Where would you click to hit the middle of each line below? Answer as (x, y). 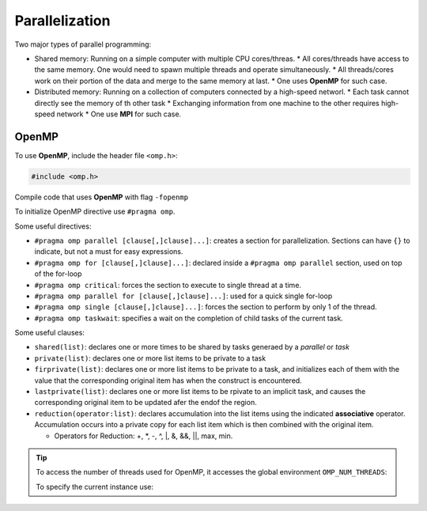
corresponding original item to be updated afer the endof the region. (145, 403)
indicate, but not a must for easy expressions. (109, 252)
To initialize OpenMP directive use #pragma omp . (95, 212)
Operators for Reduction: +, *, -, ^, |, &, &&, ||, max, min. (144, 436)
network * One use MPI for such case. (119, 114)
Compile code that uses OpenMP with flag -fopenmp (102, 197)
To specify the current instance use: (95, 486)
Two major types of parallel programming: (83, 44)
